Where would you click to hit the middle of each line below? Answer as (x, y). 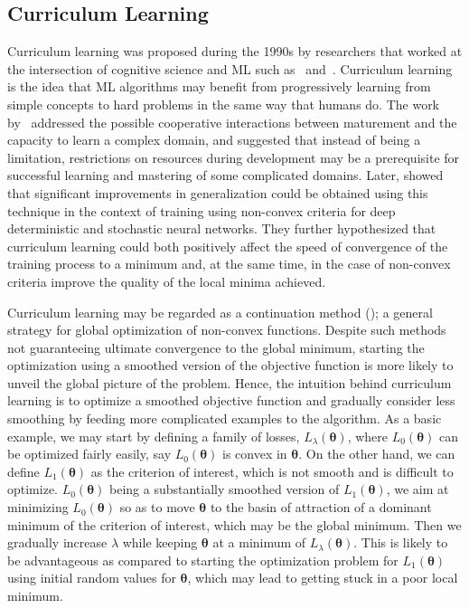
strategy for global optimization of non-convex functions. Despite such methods (227, 330)
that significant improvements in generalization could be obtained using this (218, 192)
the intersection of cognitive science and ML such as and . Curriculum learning (230, 68)
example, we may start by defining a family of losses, (154, 436)
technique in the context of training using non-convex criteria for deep (202, 210)
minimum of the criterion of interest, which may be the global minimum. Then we (234, 524)
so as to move (157, 507)
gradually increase (57, 542)
